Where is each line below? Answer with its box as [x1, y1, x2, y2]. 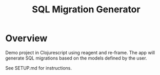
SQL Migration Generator [32, 4, 141, 15]
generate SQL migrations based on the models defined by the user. [5, 55, 147, 61]
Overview [5, 32, 48, 44]
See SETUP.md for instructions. [5, 65, 72, 71]
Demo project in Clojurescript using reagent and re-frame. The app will [5, 49, 155, 55]
